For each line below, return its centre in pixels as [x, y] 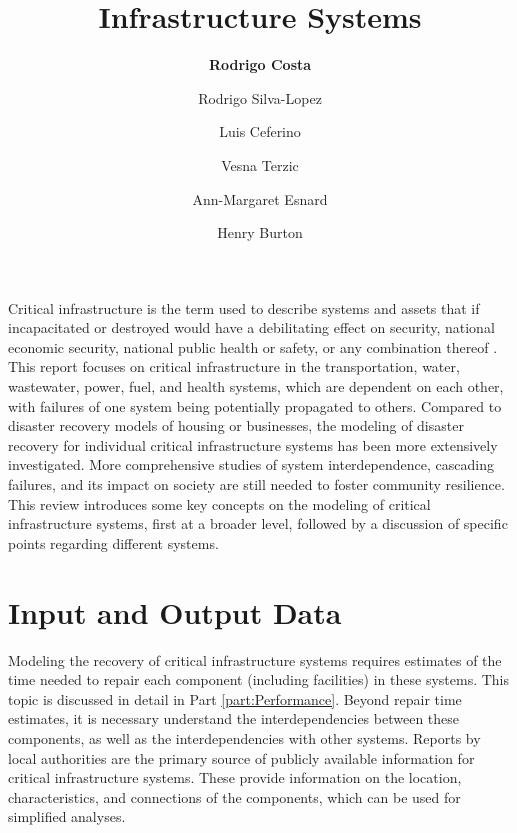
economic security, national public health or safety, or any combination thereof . [253, 346]
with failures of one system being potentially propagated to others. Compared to [255, 405]
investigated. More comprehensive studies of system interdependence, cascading [251, 464]
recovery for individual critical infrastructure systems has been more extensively [253, 444]
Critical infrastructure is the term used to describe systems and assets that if [244, 307]
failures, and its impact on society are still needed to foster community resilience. [256, 484]
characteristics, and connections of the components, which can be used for [234, 796]
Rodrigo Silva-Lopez [260, 97]
